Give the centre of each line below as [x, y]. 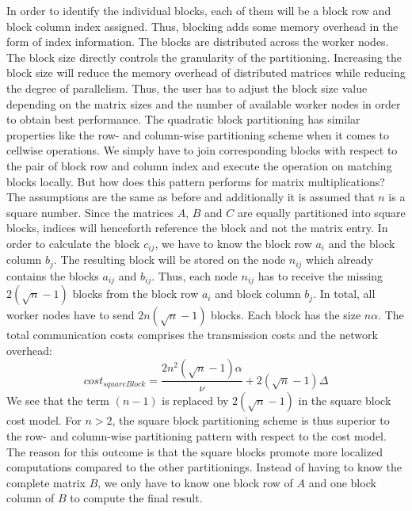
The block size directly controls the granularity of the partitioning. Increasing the [204, 57]
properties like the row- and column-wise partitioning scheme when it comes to [198, 134]
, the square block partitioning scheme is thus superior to [251, 420]
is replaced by [195, 400]
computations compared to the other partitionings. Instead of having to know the [204, 467]
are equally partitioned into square [321, 212]
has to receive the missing [320, 275]
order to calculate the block [73, 243]
